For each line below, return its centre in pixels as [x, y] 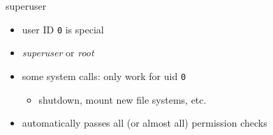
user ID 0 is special [63, 29]
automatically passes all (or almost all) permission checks [145, 123]
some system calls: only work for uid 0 [104, 76]
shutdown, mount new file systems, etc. [123, 99]
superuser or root [58, 53]
